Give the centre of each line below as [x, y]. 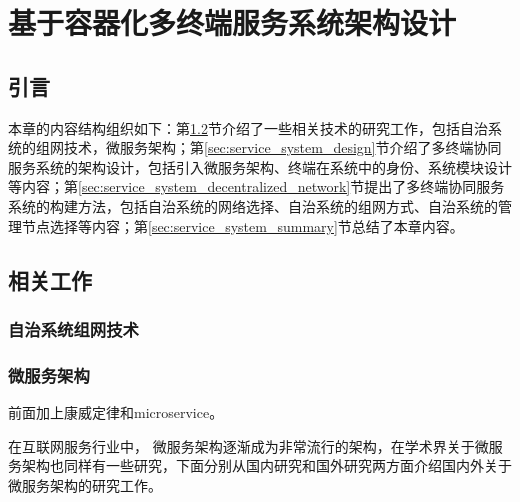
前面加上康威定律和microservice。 [116, 411]
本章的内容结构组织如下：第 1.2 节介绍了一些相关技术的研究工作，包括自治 [248, 127]
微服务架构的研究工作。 [85, 484]
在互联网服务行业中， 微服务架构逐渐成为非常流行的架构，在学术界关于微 [248, 445]
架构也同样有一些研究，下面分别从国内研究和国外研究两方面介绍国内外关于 [266, 465]
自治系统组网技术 [73, 328]
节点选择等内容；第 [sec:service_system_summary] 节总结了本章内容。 [242, 225]
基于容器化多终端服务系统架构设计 [232, 22]
